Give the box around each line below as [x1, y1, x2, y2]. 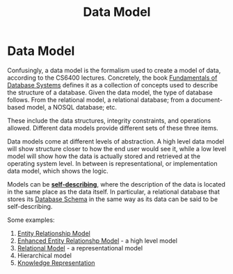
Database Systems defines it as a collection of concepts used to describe [7, 80, 218, 89]
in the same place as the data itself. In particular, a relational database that [7, 187, 220, 196]
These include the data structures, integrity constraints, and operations [7, 116, 211, 125]
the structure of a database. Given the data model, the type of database [7, 88, 214, 96]
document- [191, 95, 223, 104]
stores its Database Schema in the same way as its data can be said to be [7, 195, 218, 203]
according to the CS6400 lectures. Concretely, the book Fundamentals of [7, 74, 218, 82]
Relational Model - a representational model [17, 243, 143, 252]
